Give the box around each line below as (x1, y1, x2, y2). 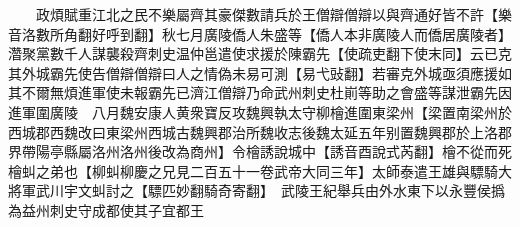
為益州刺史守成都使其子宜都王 (8, 199, 204, 220)
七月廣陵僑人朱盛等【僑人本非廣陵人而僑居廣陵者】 (175, 23, 512, 44)
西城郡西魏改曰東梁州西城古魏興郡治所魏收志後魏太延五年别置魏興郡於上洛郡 (8, 121, 512, 142)
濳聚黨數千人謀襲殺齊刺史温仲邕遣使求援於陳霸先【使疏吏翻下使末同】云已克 (8, 43, 512, 64)
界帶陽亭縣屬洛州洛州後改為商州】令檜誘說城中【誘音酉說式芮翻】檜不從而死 (8, 141, 512, 162)
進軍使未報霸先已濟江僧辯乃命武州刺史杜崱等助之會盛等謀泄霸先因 (77, 82, 512, 103)
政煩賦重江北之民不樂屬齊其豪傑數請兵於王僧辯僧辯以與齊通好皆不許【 (35, 4, 498, 24)
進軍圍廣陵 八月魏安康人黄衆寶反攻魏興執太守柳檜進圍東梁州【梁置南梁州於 (8, 101, 512, 122)
